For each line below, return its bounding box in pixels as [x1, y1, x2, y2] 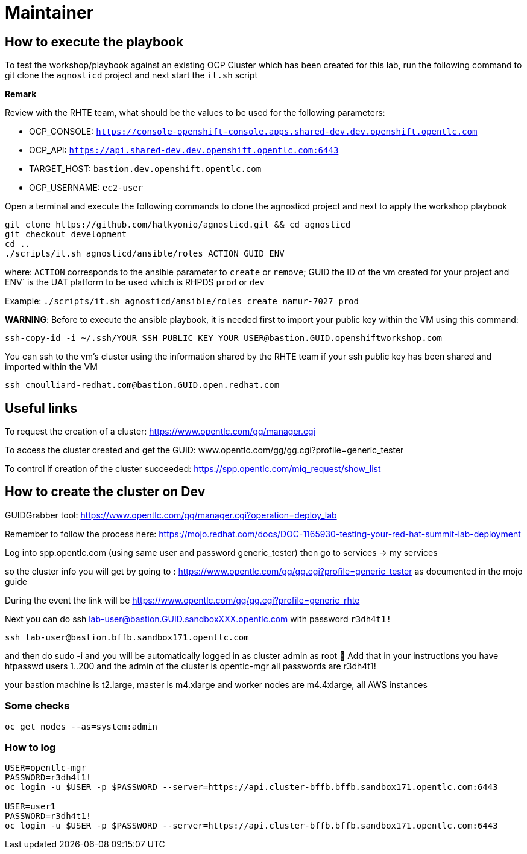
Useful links [5, 400, 78, 416]
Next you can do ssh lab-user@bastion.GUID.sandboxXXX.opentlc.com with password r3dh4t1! [5, 613, 391, 624]
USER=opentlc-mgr [5, 763, 86, 773]
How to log [5, 741, 56, 753]
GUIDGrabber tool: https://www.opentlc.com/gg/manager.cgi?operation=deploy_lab [5, 509, 337, 520]
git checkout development [5, 229, 127, 240]
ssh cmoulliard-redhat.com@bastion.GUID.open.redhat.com [5, 380, 280, 390]
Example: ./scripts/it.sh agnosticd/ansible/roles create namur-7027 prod [5, 296, 359, 307]
